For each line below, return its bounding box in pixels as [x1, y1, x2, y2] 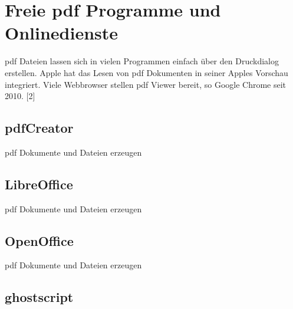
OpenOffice [5, 231, 74, 249]
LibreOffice [5, 175, 73, 193]
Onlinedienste [5, 21, 118, 45]
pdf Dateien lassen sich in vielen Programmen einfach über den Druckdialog [5, 55, 279, 67]
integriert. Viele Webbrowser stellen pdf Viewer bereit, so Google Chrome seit [5, 78, 287, 90]
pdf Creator [5, 119, 74, 137]
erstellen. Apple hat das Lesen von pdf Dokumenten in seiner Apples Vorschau [5, 66, 288, 78]
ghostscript [5, 288, 74, 306]
